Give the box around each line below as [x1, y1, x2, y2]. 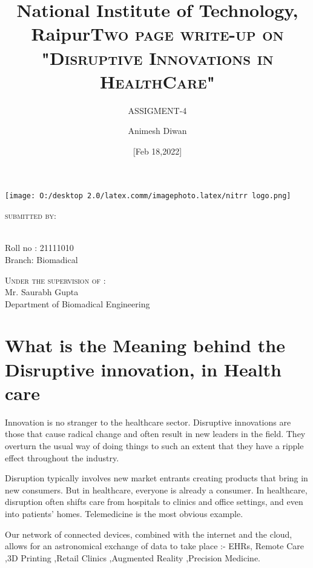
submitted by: [5, 209, 56, 222]
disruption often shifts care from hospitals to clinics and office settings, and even [5, 495, 303, 508]
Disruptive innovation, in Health [5, 356, 282, 381]
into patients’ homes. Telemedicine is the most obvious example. [5, 507, 243, 520]
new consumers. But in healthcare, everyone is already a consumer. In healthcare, [5, 483, 308, 496]
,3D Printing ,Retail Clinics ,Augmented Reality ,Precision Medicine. [5, 551, 261, 564]
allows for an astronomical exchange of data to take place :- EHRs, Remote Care [5, 540, 304, 552]
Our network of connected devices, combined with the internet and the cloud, [5, 527, 292, 540]
